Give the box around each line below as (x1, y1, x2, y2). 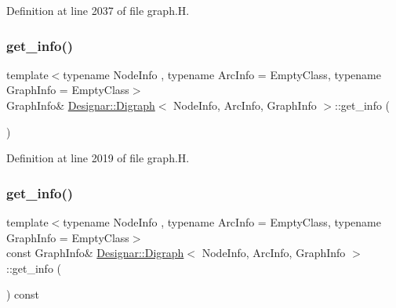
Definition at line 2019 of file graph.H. (6, 150, 190, 166)
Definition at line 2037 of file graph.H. (6, 2, 190, 18)
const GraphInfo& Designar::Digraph (6, 245, 184, 261)
